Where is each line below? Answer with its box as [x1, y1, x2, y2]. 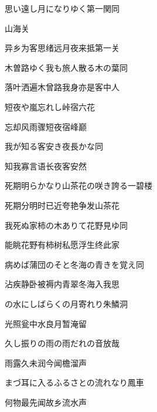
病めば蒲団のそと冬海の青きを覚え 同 [5, 258, 144, 270]
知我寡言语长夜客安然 [5, 159, 87, 172]
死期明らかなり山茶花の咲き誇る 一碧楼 [5, 179, 152, 192]
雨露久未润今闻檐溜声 [5, 356, 87, 369]
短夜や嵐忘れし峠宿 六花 [5, 100, 95, 113]
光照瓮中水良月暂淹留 [5, 317, 87, 329]
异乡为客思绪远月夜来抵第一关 [5, 42, 120, 54]
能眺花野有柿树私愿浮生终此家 [5, 239, 120, 251]
